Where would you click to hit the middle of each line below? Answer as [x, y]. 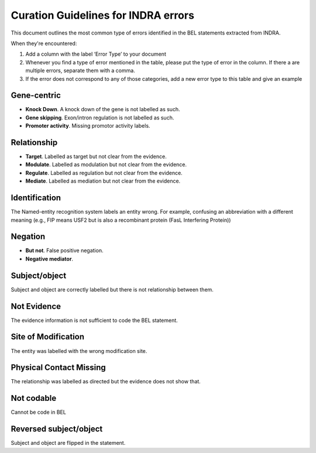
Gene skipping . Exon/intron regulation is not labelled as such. [100, 118]
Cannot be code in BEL [39, 412]
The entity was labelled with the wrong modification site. [79, 351]
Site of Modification [48, 337]
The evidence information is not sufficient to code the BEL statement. [94, 320]
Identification [36, 198]
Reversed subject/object [57, 429]
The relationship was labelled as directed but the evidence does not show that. [106, 382]
